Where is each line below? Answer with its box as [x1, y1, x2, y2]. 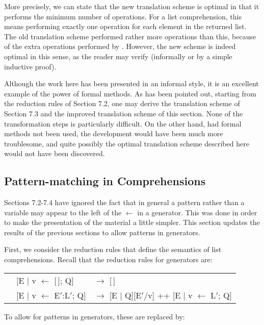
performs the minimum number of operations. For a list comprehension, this [4, 11, 242, 21]
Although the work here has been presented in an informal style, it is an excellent [4, 78, 259, 89]
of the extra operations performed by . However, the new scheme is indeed [4, 41, 236, 52]
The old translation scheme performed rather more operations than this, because [4, 31, 256, 41]
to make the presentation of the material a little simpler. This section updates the [4, 217, 260, 228]
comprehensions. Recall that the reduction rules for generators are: [4, 254, 213, 265]
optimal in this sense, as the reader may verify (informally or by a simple [4, 51, 232, 61]
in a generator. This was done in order [137, 207, 257, 217]
